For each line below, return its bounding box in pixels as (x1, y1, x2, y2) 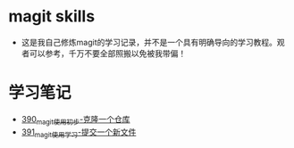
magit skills (8, 6, 96, 27)
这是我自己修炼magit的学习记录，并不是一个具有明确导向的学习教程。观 (21, 37, 285, 47)
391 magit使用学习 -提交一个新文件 (21, 127, 137, 139)
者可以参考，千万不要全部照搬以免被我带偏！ (21, 47, 187, 59)
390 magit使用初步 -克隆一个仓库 (21, 113, 130, 127)
